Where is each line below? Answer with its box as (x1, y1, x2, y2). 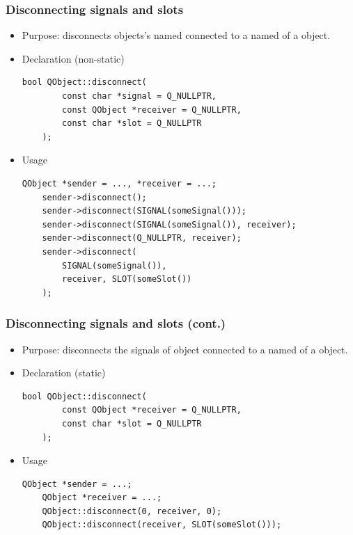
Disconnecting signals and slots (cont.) (6, 314, 226, 332)
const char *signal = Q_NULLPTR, (62, 91, 217, 101)
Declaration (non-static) (22, 51, 125, 65)
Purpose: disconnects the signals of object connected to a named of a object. (22, 342, 348, 356)
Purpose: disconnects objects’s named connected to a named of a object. (22, 28, 331, 42)
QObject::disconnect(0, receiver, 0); (42, 506, 222, 516)
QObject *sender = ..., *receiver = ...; (22, 178, 217, 189)
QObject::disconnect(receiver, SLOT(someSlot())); (42, 520, 282, 530)
